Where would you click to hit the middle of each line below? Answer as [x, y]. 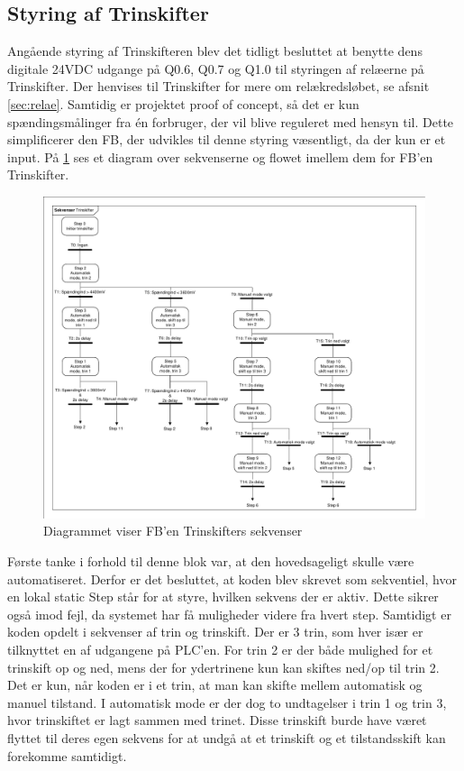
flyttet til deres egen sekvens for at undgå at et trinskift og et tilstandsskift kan [227, 738]
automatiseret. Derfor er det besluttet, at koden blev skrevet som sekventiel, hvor [232, 578]
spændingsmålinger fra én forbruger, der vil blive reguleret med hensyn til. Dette [231, 121]
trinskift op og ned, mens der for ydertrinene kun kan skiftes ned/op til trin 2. [223, 667]
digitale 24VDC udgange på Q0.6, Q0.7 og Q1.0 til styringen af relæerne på [216, 68]
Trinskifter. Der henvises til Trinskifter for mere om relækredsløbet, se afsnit [218, 86]
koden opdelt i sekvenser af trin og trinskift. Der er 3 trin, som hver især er [215, 632]
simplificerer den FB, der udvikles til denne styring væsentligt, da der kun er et [227, 139]
